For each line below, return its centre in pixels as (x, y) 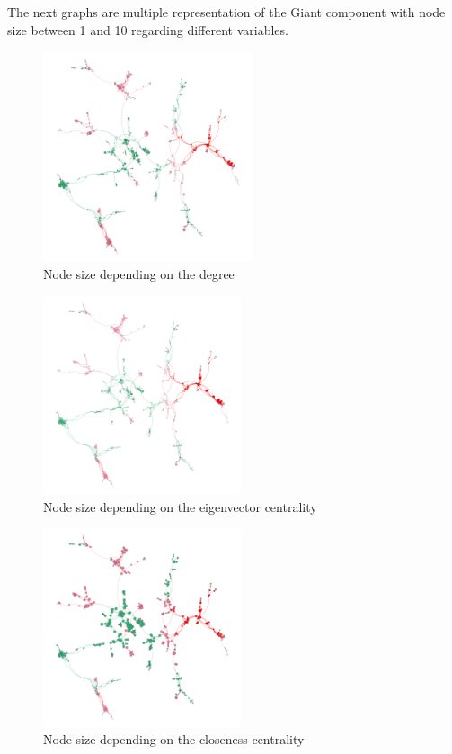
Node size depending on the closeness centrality (174, 739)
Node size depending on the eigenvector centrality (180, 506)
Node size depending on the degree (139, 273)
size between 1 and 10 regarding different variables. (148, 29)
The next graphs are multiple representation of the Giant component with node (226, 12)
